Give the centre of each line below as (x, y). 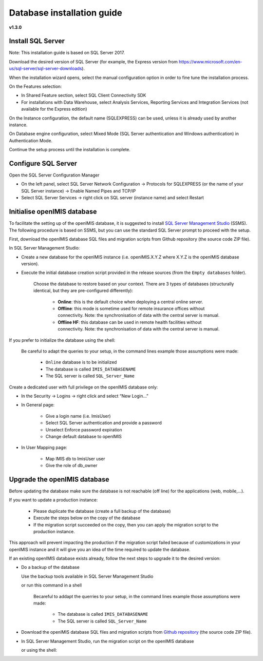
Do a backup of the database (50, 567)
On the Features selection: (35, 87)
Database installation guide (66, 13)
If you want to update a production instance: (54, 500)
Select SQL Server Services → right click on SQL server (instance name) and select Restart (113, 198)
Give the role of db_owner (71, 466)
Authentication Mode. (31, 140)
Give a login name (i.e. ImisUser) (78, 416)
